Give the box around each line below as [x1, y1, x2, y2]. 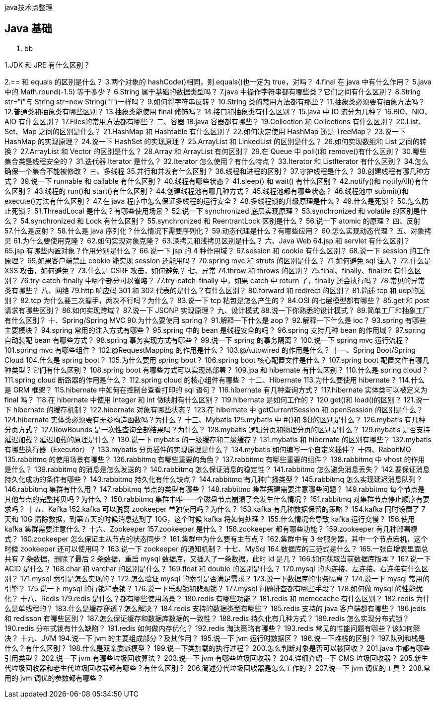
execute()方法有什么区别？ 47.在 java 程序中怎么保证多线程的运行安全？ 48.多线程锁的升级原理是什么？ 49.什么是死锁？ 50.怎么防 [4, 196, 429, 205]
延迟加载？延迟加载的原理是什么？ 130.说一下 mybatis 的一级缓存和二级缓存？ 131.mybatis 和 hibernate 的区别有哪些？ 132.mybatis [4, 435, 432, 444]
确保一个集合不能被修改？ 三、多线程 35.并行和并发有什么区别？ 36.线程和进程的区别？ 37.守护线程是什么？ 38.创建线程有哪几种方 [4, 166, 431, 175]
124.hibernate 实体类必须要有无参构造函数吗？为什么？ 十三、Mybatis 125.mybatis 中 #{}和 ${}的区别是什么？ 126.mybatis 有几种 [4, 415, 426, 424]
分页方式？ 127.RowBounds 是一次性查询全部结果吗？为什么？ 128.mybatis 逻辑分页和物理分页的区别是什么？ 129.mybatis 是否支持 [4, 425, 431, 434]
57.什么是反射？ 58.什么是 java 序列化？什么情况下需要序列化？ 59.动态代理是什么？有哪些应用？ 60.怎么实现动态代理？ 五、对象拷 [4, 226, 432, 235]
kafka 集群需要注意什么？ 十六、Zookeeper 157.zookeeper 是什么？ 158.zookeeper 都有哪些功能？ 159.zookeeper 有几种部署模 [4, 524, 418, 533]
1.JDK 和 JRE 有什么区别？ [4, 60, 90, 69]
